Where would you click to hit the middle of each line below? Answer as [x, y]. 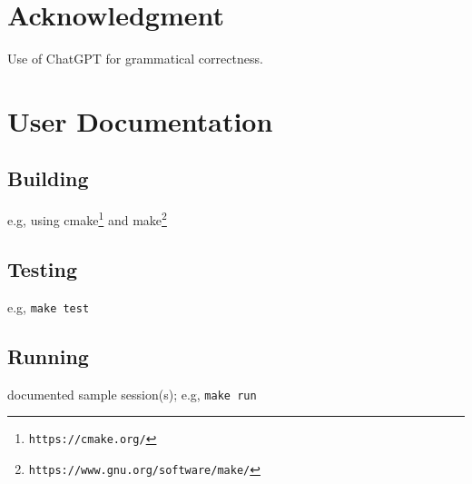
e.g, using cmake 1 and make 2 [87, 218]
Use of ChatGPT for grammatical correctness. [135, 59]
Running [48, 356]
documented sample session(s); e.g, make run [132, 394]
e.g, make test [49, 306]
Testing [42, 268]
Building [48, 178]
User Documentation [140, 120]
